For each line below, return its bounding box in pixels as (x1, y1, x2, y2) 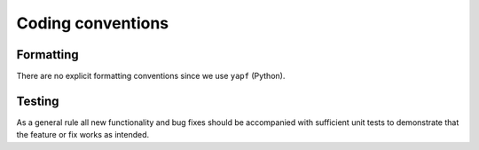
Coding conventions (16, 13, 169, 33)
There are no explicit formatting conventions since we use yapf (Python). (16, 71, 286, 82)
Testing (16, 93, 59, 108)
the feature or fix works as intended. (16, 130, 150, 140)
